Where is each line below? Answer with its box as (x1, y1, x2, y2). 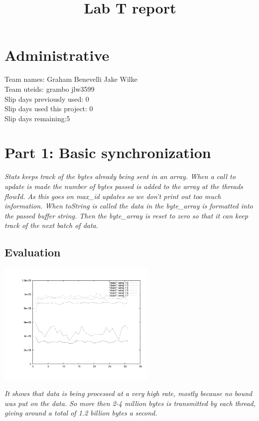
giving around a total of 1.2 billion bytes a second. (4, 408, 157, 418)
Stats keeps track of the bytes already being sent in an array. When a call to (4, 171, 236, 182)
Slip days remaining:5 (4, 113, 70, 123)
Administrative (4, 45, 110, 65)
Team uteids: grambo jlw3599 (4, 83, 95, 94)
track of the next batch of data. (4, 220, 99, 230)
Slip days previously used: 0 (4, 93, 89, 104)
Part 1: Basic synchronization (4, 142, 211, 163)
